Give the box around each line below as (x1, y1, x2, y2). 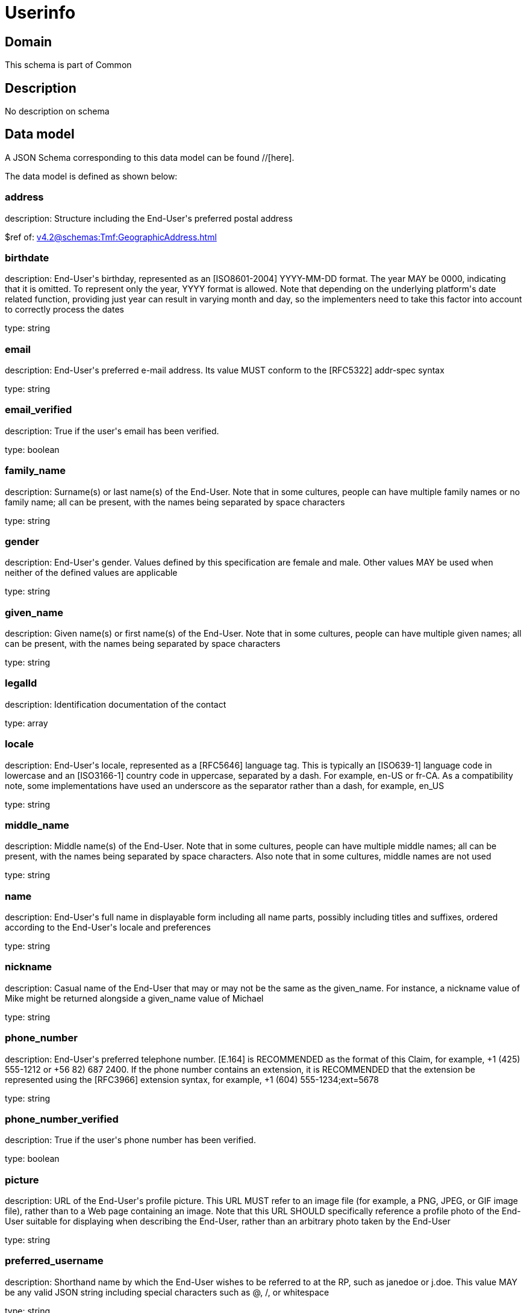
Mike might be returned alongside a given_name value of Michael (5, 993, 264, 1003)
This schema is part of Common (5, 60, 132, 70)
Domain (5, 34, 52, 49)
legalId (5, 677, 37, 690)
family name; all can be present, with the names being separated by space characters (5, 496, 345, 507)
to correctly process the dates (5, 304, 124, 315)
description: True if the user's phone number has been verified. (5, 1135, 256, 1146)
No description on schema (5, 106, 110, 117)
